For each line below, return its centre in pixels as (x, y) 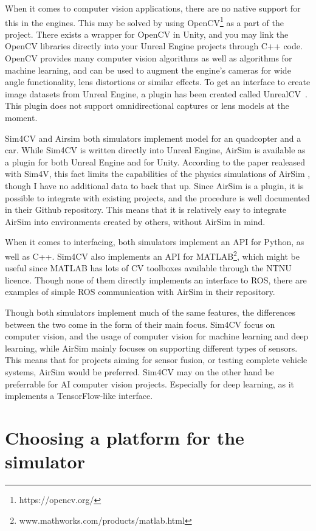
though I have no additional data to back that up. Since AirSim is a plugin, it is (154, 185)
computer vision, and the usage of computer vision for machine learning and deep (157, 336)
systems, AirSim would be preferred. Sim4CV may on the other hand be (139, 371)
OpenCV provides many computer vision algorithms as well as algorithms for (149, 58)
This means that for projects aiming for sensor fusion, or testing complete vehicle (156, 360)
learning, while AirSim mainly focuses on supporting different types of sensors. (151, 348)
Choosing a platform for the (125, 437)
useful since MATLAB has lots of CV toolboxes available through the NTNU (148, 268)
